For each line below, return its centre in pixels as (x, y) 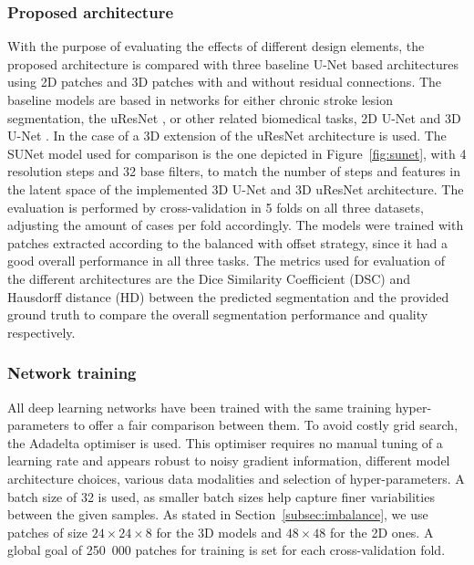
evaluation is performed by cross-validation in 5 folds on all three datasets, (216, 207)
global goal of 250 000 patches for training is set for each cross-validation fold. (227, 550)
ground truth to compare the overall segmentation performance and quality (218, 314)
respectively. (41, 332)
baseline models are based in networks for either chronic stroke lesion (200, 99)
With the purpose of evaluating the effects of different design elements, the (216, 46)
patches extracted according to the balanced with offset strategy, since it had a (227, 242)
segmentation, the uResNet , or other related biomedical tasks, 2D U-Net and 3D (234, 117)
